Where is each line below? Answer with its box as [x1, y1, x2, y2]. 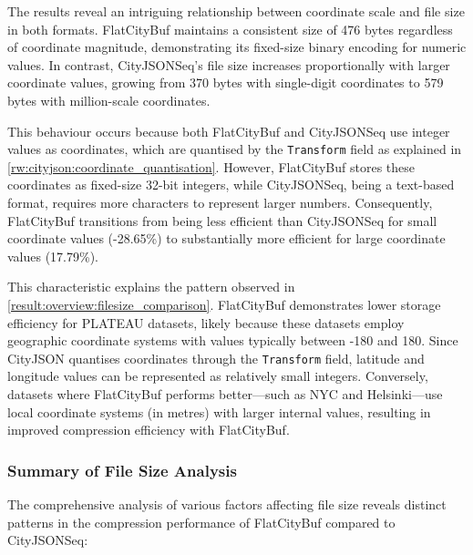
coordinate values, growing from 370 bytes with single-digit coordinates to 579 [7, 73, 444, 92]
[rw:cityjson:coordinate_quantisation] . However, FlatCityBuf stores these [7, 157, 416, 176]
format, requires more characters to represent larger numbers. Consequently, [7, 193, 433, 211]
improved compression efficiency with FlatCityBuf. [7, 420, 290, 439]
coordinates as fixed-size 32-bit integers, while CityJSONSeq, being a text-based [7, 175, 455, 194]
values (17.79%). [7, 246, 99, 265]
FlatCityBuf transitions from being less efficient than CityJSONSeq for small [7, 211, 437, 230]
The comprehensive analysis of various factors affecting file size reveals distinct [7, 495, 447, 513]
